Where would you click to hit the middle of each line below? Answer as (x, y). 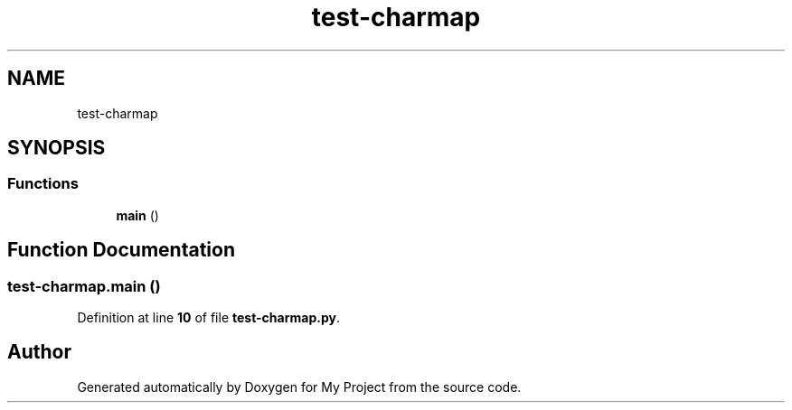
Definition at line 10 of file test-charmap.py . (208, 318)
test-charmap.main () (84, 286)
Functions (43, 184)
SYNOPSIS (57, 148)
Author (39, 352)
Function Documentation (121, 250)
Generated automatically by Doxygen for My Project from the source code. (299, 387)
